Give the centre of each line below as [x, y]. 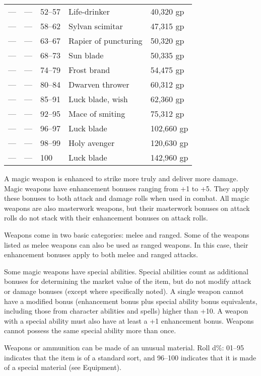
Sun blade [86, 55]
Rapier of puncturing [106, 41]
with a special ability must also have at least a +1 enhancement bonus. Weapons [129, 320]
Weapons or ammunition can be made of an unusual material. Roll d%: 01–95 [124, 347]
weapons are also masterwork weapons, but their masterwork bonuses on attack [127, 208]
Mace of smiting [97, 114]
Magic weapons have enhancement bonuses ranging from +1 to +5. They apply [127, 188]
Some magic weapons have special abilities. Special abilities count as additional [126, 271]
